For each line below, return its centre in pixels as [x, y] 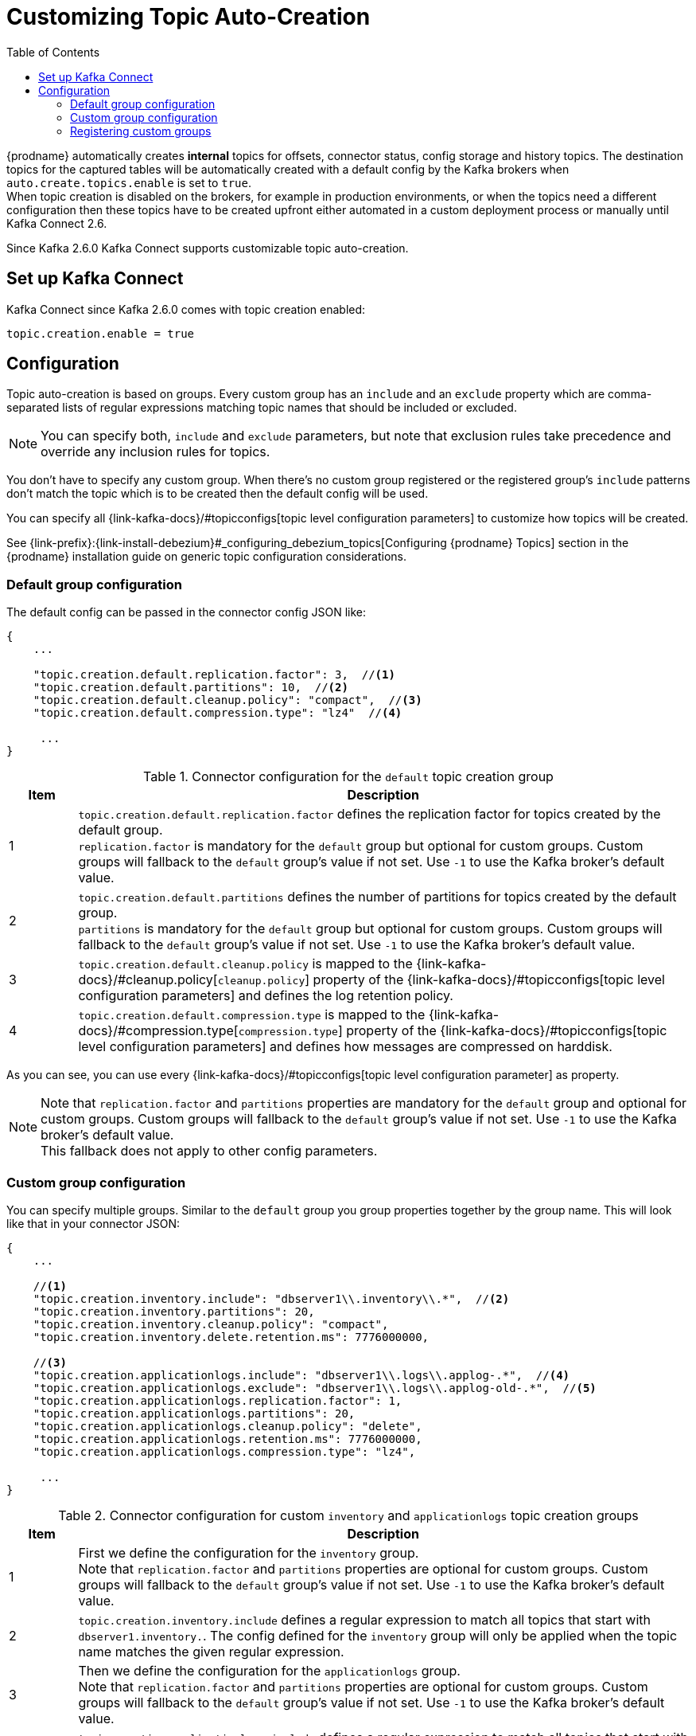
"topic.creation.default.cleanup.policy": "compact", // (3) [227, 700]
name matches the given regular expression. [211, 1651]
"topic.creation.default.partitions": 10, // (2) [191, 688]
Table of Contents [53, 52]
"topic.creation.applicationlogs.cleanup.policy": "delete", [227, 1426]
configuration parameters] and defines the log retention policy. [266, 996]
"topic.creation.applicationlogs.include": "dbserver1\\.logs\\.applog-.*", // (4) [301, 1375]
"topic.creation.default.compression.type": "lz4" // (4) [218, 713]
